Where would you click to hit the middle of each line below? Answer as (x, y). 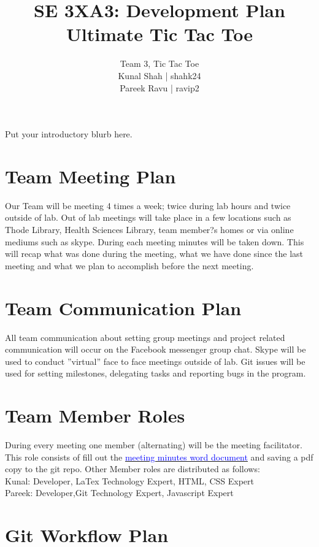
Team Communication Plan (123, 308)
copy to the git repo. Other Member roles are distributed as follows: (133, 469)
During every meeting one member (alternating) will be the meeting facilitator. (154, 445)
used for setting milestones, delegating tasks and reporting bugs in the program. (156, 373)
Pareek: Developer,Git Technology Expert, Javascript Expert (119, 493)
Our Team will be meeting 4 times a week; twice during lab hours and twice (148, 205)
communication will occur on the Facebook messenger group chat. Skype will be (156, 349)
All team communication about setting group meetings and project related (145, 337)
